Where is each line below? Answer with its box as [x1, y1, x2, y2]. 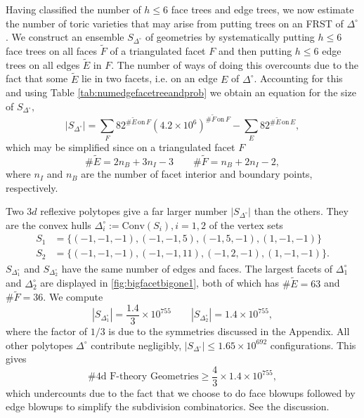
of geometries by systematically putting [145, 30, 315, 44]
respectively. [6, 180, 58, 195]
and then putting [218, 44, 292, 58]
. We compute [43, 289, 103, 304]
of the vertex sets [209, 217, 283, 232]
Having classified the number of [6, 2, 141, 16]
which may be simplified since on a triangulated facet [6, 139, 235, 154]
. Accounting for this [254, 71, 343, 86]
